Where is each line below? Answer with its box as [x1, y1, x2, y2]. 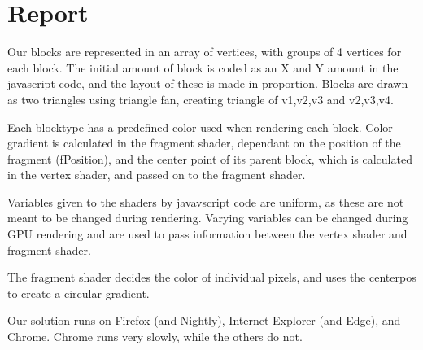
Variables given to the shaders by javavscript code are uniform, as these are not [7, 193, 404, 210]
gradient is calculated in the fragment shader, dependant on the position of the [7, 134, 401, 151]
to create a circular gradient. [7, 284, 150, 301]
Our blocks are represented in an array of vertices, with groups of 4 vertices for [7, 43, 402, 60]
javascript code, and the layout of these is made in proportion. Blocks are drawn [7, 75, 408, 92]
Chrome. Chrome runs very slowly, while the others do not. [7, 328, 303, 345]
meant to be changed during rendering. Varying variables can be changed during [7, 209, 408, 226]
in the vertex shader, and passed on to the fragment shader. [7, 166, 306, 183]
